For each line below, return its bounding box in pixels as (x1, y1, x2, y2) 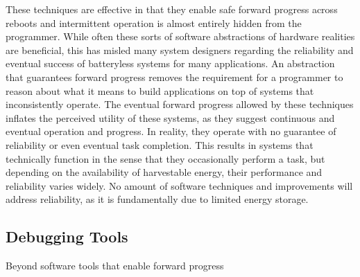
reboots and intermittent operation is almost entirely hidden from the (6, 15, 302, 30)
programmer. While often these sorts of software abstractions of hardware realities (6, 29, 355, 44)
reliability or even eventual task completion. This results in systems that (6, 137, 314, 152)
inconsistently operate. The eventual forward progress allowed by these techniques (6, 97, 354, 111)
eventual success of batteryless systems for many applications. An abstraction (6, 56, 335, 71)
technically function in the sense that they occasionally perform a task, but (6, 151, 325, 166)
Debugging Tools (6, 226, 128, 247)
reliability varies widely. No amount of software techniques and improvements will (6, 178, 353, 193)
